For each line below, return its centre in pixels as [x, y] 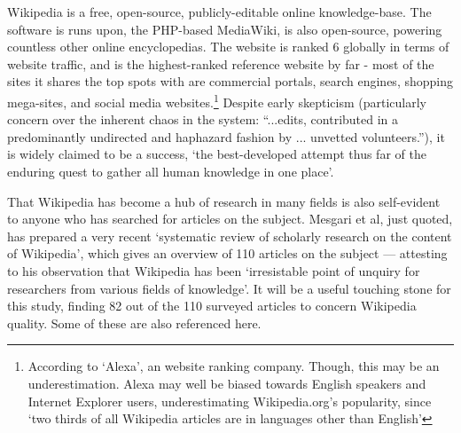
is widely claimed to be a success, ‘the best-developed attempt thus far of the [217, 154]
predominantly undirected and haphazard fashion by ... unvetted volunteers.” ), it [226, 136]
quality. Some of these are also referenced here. [134, 323]
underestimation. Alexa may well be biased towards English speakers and [227, 383]
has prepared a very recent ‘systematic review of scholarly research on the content [230, 236]
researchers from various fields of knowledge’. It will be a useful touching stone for [229, 288]
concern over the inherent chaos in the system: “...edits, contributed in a [203, 119]
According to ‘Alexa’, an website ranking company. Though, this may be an [234, 366]
